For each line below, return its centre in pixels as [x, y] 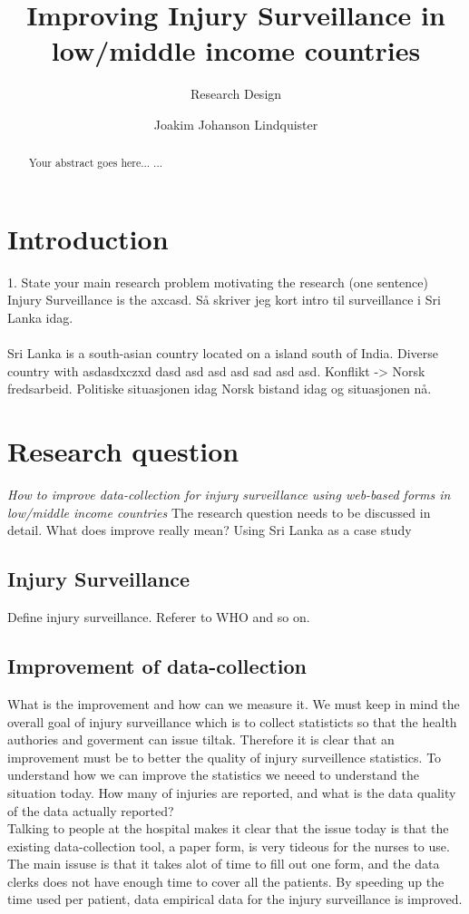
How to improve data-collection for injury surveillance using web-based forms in [229, 495]
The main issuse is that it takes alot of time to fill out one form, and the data [224, 864]
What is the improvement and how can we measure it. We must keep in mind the [234, 703]
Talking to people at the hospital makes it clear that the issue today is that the [228, 828]
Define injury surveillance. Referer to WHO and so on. [159, 617]
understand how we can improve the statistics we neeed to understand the [213, 775]
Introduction [88, 238]
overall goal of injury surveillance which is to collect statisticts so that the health [232, 721]
